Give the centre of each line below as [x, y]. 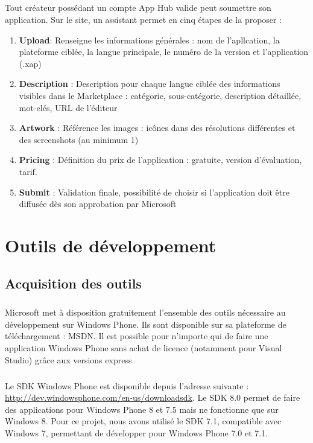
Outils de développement [111, 245]
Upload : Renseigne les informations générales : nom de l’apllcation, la [149, 40]
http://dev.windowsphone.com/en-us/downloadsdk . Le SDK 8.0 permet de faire [153, 397]
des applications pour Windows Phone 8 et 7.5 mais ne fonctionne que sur [142, 409]
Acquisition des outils [73, 283]
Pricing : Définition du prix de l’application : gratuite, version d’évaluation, [160, 160]
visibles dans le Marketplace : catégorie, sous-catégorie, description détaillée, [160, 95]
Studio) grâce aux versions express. [70, 359]
